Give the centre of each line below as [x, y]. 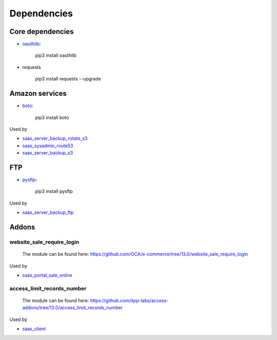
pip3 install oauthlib [56, 55]
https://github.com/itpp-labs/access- [129, 301]
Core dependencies [42, 32]
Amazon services [38, 94]
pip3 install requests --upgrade [68, 79]
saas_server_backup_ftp [48, 212]
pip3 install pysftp [54, 191]
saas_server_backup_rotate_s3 [55, 138]
